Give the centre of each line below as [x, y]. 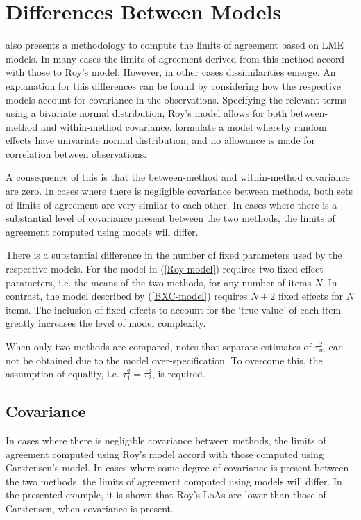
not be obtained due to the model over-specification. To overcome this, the [164, 360]
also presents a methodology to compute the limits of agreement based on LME [175, 45]
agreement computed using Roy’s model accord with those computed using [165, 454]
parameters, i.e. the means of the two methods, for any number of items [159, 282]
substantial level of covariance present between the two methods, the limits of [170, 218]
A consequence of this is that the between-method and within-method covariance [178, 177]
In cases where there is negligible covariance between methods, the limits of [166, 440]
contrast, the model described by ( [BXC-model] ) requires [127, 296]
